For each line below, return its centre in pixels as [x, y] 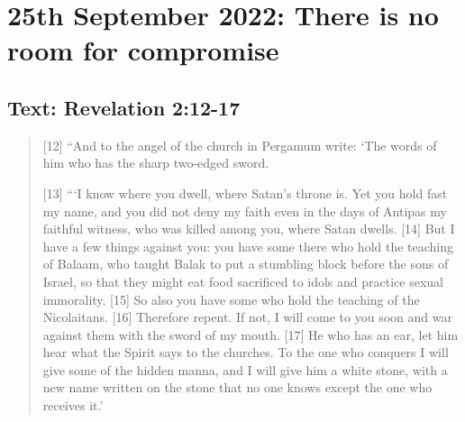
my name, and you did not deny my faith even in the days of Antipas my [245, 211]
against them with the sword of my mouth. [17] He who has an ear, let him [251, 334]
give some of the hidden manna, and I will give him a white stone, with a [245, 369]
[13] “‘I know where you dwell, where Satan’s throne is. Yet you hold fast [245, 193]
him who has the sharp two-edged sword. [156, 163]
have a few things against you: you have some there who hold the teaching [248, 246]
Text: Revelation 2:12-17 [124, 107]
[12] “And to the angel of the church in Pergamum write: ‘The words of [240, 145]
